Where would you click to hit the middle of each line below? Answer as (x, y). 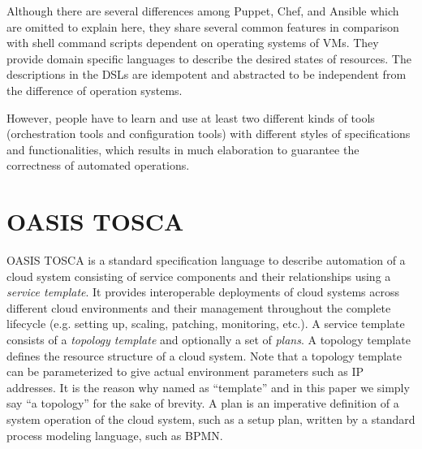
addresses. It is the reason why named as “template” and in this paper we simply (208, 387)
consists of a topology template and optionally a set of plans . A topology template (209, 340)
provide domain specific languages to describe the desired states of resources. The (209, 58)
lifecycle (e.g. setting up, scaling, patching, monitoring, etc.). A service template (206, 324)
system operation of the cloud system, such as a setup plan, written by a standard (211, 419)
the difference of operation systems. (95, 90)
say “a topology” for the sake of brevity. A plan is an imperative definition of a (203, 403)
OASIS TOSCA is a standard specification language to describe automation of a (206, 260)
